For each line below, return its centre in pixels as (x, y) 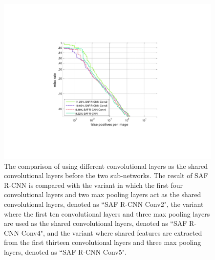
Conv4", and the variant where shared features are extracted (112, 232)
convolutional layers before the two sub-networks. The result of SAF (106, 175)
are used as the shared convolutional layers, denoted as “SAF (96, 223)
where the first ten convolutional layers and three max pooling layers (107, 213)
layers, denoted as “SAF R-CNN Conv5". (65, 251)
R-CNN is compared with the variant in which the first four (94, 185)
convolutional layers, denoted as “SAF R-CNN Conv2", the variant (104, 204)
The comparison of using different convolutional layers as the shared (106, 166)
